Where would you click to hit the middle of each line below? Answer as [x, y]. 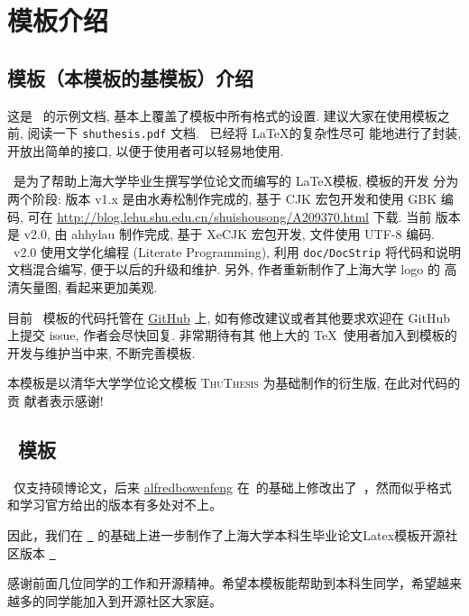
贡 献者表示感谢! [55, 401]
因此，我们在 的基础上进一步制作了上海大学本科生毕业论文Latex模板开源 [226, 535]
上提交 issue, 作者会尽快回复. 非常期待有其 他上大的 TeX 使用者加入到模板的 [232, 335]
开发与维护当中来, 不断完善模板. [101, 352]
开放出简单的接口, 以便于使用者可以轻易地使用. [146, 150]
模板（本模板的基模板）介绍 [130, 77]
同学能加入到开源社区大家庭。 [133, 600]
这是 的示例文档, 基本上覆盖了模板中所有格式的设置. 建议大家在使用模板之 [229, 115]
